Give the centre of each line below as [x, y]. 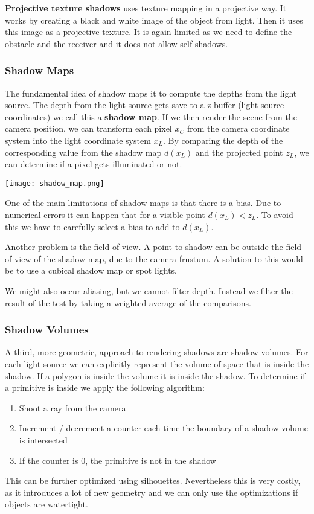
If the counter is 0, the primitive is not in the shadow [117, 460]
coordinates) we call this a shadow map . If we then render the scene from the [151, 116]
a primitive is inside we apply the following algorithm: [105, 387]
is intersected [43, 439]
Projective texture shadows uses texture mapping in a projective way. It [146, 8]
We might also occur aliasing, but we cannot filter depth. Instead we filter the [149, 290]
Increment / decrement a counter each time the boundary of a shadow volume [163, 428]
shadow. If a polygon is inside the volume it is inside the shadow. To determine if [155, 375]
